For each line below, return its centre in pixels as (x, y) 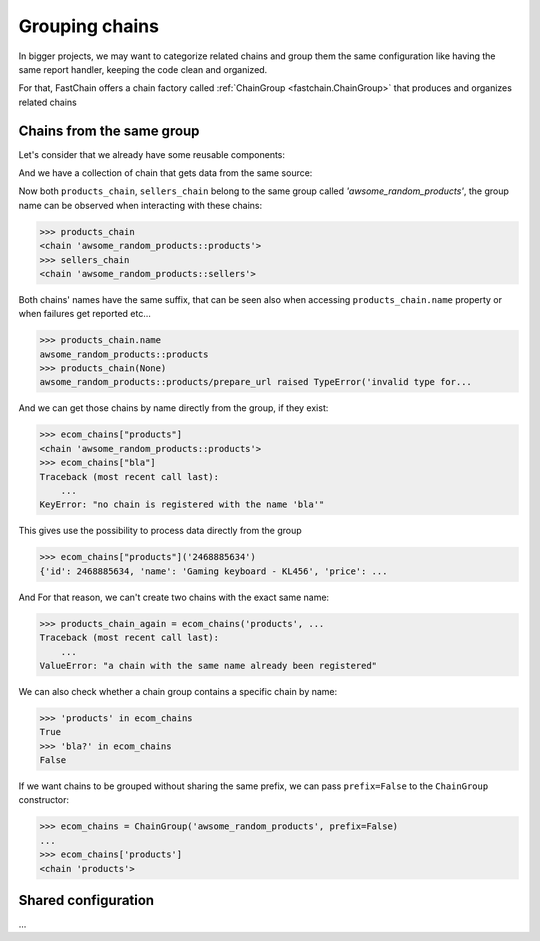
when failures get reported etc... (85, 314)
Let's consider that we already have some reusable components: (151, 154)
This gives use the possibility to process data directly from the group (160, 531)
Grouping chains (89, 26)
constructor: (44, 800)
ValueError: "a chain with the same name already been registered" (208, 665)
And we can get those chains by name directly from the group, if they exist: (173, 408)
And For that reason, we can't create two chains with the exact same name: (174, 597)
